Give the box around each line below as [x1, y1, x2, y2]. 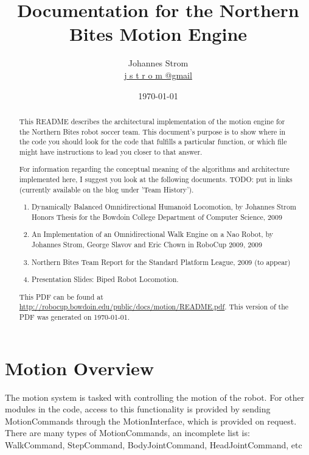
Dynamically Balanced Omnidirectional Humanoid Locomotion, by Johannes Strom [32, 202, 296, 212]
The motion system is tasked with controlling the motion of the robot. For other [5, 390, 305, 403]
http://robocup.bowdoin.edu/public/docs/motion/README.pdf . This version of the [19, 302, 289, 312]
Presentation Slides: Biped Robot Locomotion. [32, 274, 179, 284]
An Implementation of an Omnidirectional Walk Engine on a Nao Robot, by [32, 229, 274, 239]
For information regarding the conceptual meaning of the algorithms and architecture [19, 164, 290, 174]
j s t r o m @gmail [124, 68, 192, 81]
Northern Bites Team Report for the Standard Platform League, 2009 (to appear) [32, 256, 291, 267]
